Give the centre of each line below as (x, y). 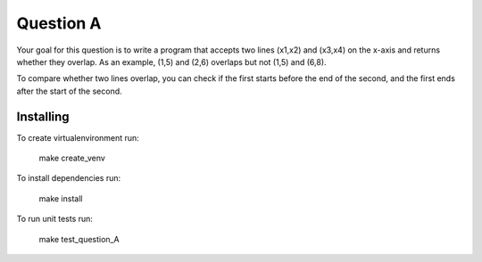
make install (61, 198)
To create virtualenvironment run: (78, 137)
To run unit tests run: (55, 219)
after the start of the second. (69, 91)
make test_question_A (79, 239)
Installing (43, 116)
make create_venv (72, 158)
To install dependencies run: (69, 178)
